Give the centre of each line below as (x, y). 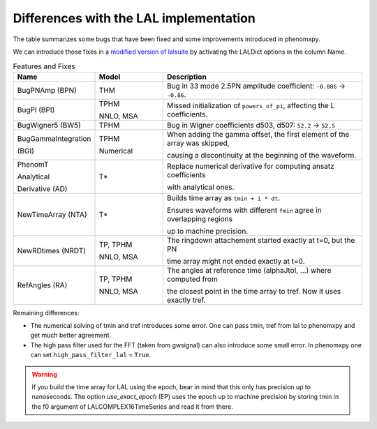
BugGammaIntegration (54, 138)
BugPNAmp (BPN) (47, 90)
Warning (44, 374)
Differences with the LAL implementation (134, 18)
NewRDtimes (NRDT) (52, 250)
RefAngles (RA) (42, 285)
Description (187, 77)
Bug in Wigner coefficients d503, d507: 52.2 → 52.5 (251, 125)
